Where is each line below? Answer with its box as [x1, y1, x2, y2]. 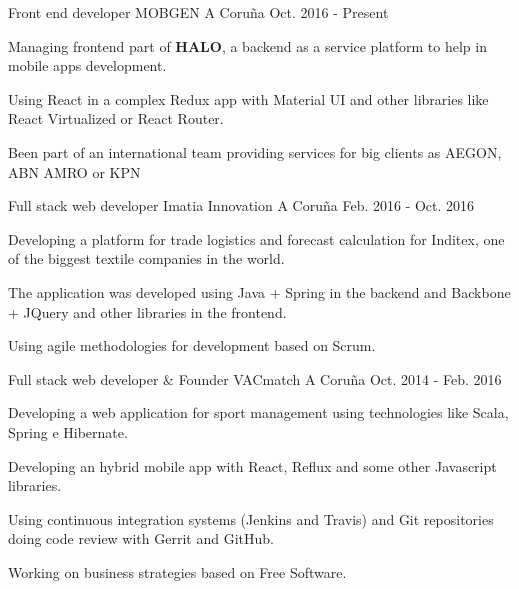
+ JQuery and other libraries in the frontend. [8, 301, 287, 322]
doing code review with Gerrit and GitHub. [8, 528, 274, 549]
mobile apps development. [8, 55, 167, 76]
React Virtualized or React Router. [8, 108, 224, 129]
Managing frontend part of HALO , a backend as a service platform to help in [8, 35, 487, 56]
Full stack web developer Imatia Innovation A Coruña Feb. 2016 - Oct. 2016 [8, 195, 475, 216]
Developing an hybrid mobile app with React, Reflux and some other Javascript [8, 455, 497, 476]
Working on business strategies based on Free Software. [8, 561, 347, 582]
